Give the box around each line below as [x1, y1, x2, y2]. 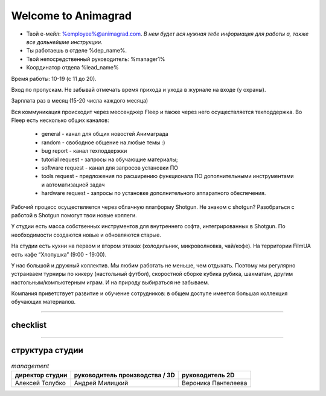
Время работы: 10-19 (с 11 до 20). [11, 75, 97, 82]
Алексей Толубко [14, 378, 66, 387]
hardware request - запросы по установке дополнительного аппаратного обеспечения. [41, 190, 266, 197]
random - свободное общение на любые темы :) [41, 139, 165, 146]
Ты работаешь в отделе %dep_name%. [26, 47, 127, 54]
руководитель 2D [181, 371, 235, 379]
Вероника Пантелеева [181, 378, 248, 387]
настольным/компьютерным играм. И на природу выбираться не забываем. [11, 278, 209, 286]
